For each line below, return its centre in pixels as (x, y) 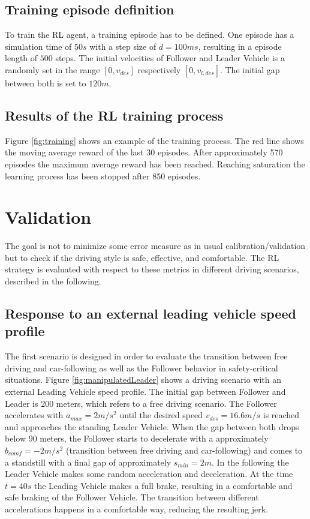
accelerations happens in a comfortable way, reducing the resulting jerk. (137, 508)
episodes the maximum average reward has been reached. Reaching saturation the (155, 163)
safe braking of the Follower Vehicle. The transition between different (132, 497)
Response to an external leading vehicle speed (151, 313)
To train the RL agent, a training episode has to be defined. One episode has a (150, 34)
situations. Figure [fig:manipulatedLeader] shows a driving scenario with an (143, 379)
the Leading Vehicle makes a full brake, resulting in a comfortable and (163, 485)
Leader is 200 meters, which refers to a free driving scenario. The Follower (141, 403)
